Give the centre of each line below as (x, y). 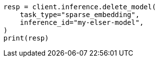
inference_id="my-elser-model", (82, 22)
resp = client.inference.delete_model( (80, 7)
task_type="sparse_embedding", (80, 15)
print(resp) (26, 38)
